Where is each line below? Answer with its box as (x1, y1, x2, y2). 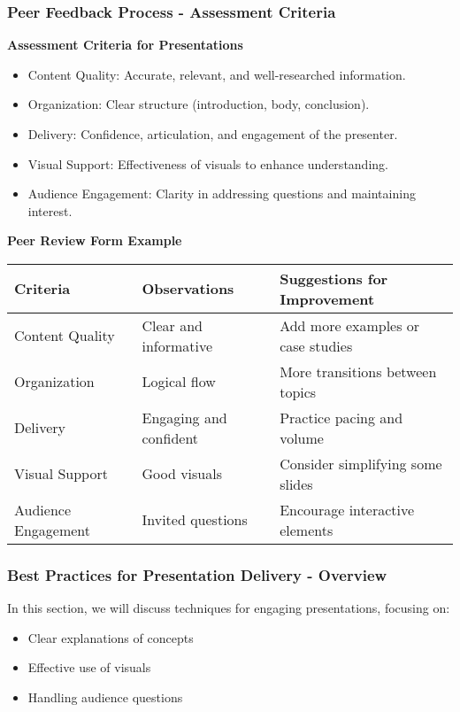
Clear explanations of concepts (27, 628, 194, 646)
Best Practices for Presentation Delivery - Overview (7, 563, 387, 585)
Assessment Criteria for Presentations (7, 35, 243, 54)
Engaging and (142, 406, 227, 428)
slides (280, 473, 313, 494)
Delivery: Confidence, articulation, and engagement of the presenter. (27, 125, 398, 143)
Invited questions (142, 509, 248, 530)
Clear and (142, 314, 203, 336)
